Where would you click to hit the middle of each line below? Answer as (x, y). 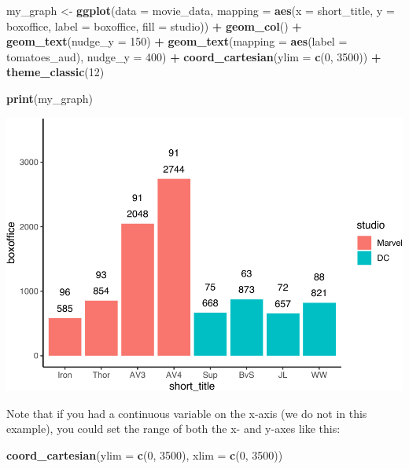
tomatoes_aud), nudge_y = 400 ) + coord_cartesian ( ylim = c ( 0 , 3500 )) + (194, 56)
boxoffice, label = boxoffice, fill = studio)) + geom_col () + (154, 26)
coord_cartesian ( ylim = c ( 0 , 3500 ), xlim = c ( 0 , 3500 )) (145, 454)
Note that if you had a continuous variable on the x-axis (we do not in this (187, 413)
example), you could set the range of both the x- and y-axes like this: (173, 429)
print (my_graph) (50, 98)
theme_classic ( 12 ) (55, 72)
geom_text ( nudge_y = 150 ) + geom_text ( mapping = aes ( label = (177, 41)
